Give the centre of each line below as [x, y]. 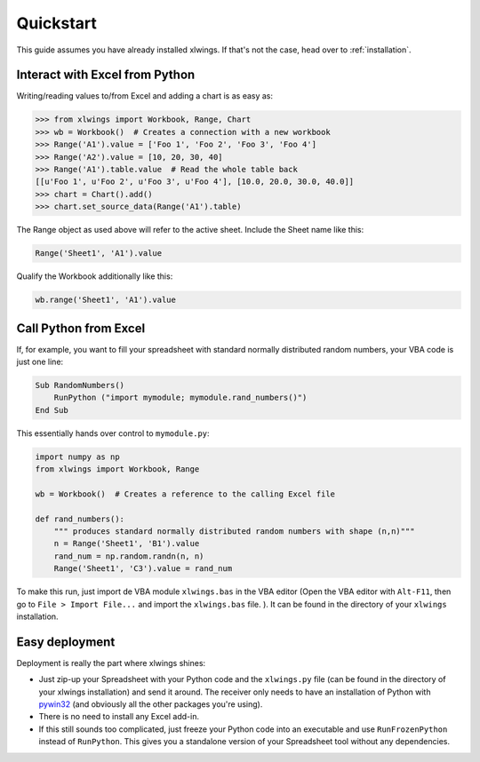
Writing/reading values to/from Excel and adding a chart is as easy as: [145, 96]
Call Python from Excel [81, 328]
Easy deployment [66, 642]
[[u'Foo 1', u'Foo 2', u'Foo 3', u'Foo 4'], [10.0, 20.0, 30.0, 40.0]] [195, 182]
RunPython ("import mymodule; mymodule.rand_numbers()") [180, 398]
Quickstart [57, 23]
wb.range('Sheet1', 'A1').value [106, 300]
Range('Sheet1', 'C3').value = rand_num [143, 569]
